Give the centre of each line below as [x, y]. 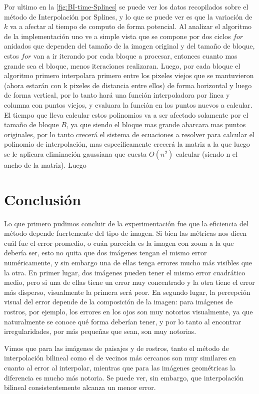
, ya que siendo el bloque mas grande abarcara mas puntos [156, 124]
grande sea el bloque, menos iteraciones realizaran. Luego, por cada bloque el [122, 65]
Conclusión [43, 199]
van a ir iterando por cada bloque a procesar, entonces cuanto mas [135, 55]
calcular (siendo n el [206, 153]
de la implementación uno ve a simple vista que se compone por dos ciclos [117, 36]
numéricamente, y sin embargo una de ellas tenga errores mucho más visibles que [128, 262]
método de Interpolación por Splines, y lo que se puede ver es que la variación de [128, 16]
